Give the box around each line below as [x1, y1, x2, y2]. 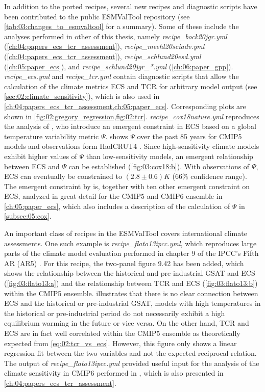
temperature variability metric [4, 130, 99, 141]
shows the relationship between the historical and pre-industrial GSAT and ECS [4, 268, 255, 278]
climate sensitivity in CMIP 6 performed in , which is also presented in [4, 368, 224, 378]
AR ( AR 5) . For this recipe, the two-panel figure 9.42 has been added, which [4, 257, 244, 268]
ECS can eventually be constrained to [4, 171, 122, 181]
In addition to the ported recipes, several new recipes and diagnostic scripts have [4, 1, 257, 11]
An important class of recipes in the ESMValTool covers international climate [4, 228, 247, 239]
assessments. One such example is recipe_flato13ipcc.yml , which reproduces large [4, 238, 257, 248]
